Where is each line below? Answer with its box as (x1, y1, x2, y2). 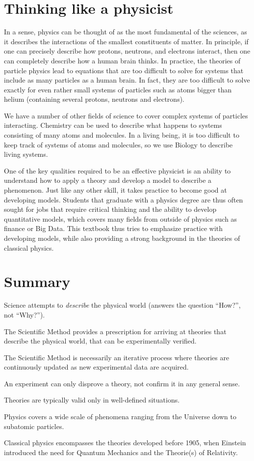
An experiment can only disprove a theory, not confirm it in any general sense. (4, 378, 240, 388)
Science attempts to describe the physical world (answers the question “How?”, (4, 300, 241, 310)
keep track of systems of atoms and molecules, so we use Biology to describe (4, 139, 233, 149)
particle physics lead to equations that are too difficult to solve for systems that (4, 65, 244, 75)
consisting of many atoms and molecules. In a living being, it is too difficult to (4, 130, 239, 140)
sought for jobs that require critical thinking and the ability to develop (4, 204, 217, 214)
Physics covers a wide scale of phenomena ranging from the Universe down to (4, 411, 236, 422)
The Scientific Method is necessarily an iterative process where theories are (4, 352, 229, 362)
